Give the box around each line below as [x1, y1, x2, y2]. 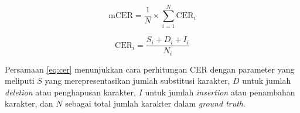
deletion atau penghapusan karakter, [5, 85, 136, 98]
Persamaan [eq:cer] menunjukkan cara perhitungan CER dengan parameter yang [5, 63, 295, 75]
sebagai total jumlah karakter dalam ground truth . [65, 97, 246, 109]
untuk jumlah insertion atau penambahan [145, 85, 295, 98]
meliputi [5, 74, 35, 87]
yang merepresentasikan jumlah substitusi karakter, [45, 74, 230, 87]
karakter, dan [5, 97, 53, 109]
